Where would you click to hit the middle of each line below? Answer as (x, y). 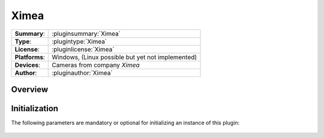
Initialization (35, 108)
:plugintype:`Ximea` (79, 41)
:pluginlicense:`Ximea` (83, 49)
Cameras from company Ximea (96, 65)
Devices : (27, 65)
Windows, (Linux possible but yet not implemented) (124, 57)
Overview (30, 89)
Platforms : (30, 57)
